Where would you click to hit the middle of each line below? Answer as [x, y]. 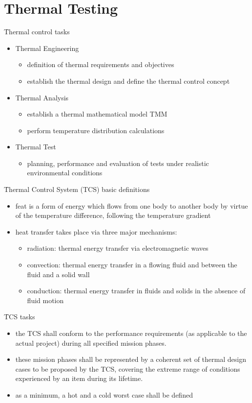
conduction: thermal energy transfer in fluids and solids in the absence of [136, 291]
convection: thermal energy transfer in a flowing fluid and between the [132, 265]
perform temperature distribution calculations [96, 130]
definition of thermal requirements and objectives [101, 64]
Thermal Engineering [47, 48]
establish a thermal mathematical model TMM [97, 114]
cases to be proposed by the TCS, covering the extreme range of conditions [128, 368]
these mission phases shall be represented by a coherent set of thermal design [131, 359]
